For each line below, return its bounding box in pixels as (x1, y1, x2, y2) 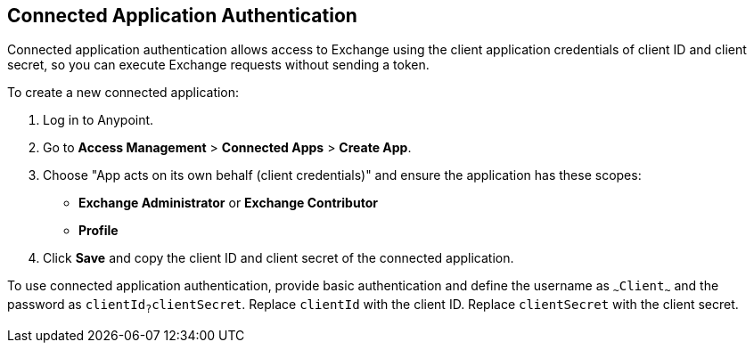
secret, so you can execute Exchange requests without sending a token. (7, 57, 430, 73)
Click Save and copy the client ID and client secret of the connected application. (43, 250, 514, 266)
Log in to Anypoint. (43, 112, 154, 128)
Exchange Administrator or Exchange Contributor (78, 195, 378, 211)
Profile (78, 223, 119, 239)
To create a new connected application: (7, 85, 240, 101)
